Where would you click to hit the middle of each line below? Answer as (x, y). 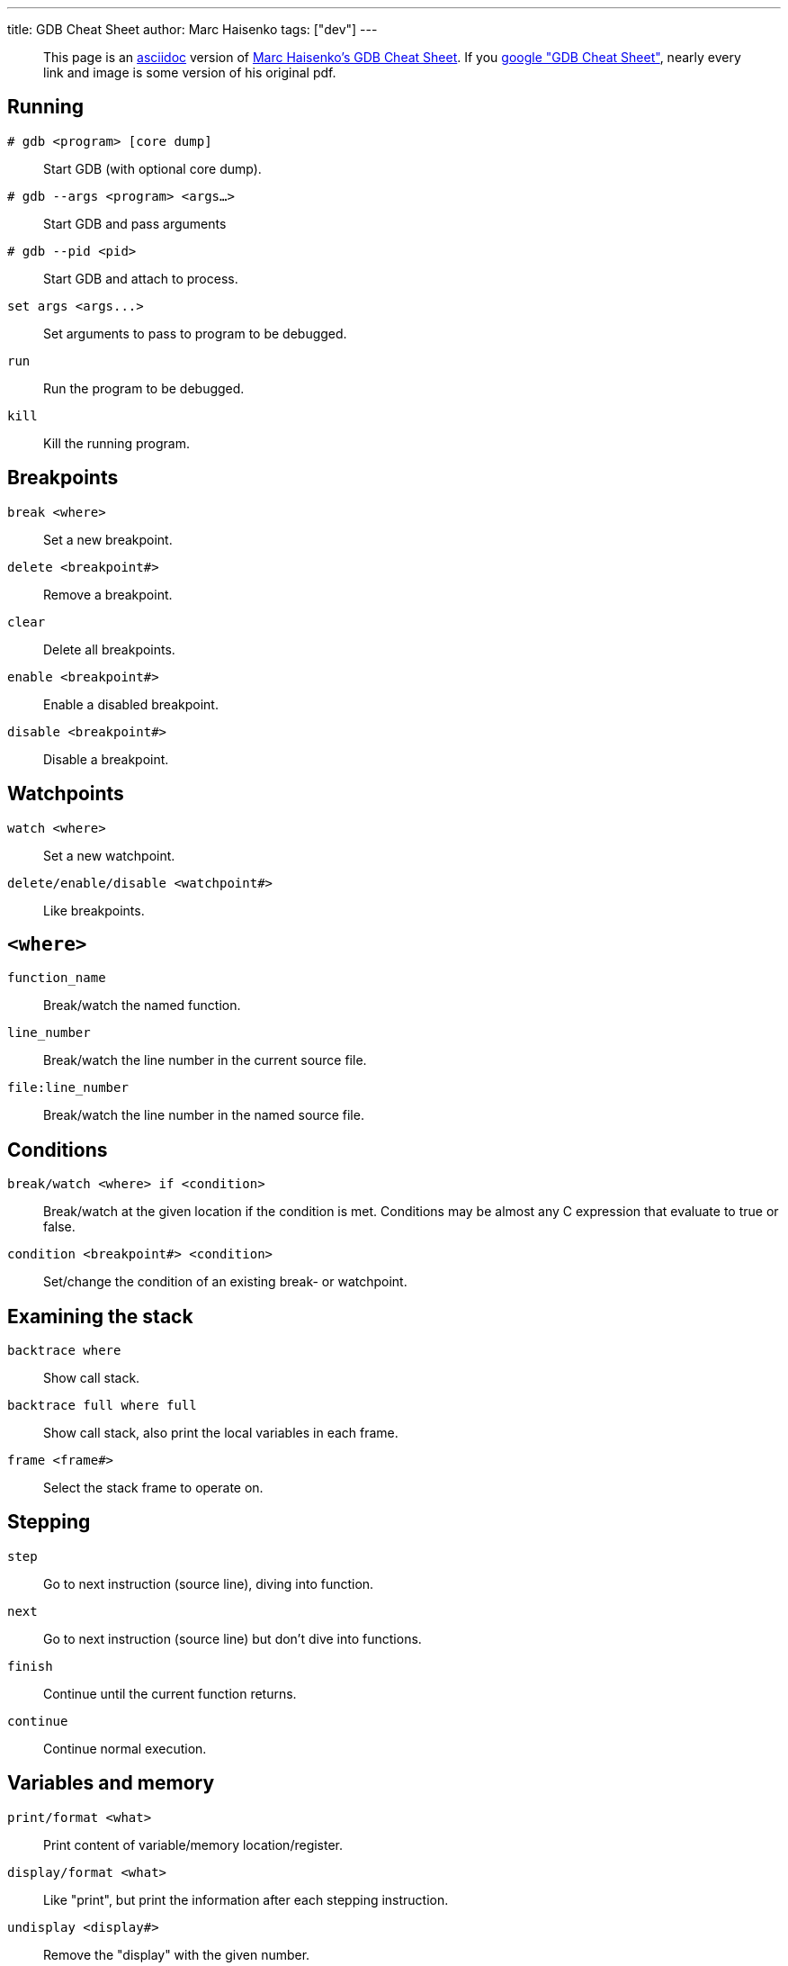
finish (30, 1666)
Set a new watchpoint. (109, 855)
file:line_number (68, 1088)
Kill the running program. (116, 443)
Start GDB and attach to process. (141, 278)
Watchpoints (66, 794)
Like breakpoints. (94, 910)
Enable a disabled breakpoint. (131, 704)
